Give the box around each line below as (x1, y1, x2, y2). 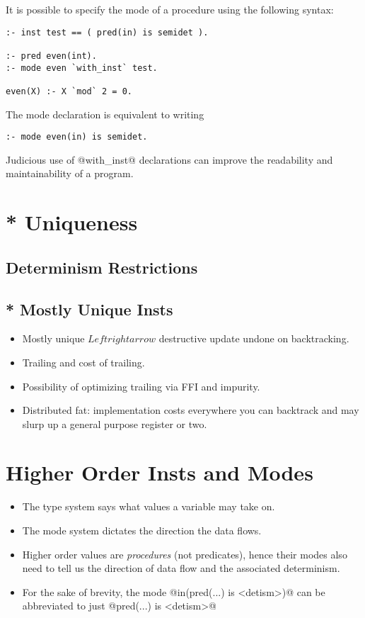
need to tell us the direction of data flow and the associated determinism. (22, 561, 340, 575)
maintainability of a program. (6, 166, 134, 181)
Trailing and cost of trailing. (22, 354, 145, 369)
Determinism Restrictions (6, 256, 198, 278)
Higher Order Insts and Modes (6, 458, 313, 487)
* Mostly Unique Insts (6, 298, 173, 320)
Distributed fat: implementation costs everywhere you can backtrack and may (22, 403, 359, 417)
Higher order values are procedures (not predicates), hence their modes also (22, 546, 347, 561)
